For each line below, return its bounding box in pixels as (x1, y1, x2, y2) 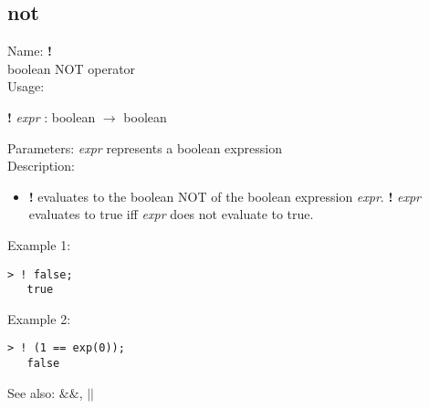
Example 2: (7, 309, 71, 328)
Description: (7, 156, 75, 175)
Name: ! (7, 41, 52, 60)
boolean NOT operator (7, 58, 136, 78)
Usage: (7, 77, 45, 96)
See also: (7, 383, 56, 402)
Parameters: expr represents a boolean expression (7, 138, 282, 157)
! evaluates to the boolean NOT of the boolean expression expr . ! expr (28, 186, 421, 205)
